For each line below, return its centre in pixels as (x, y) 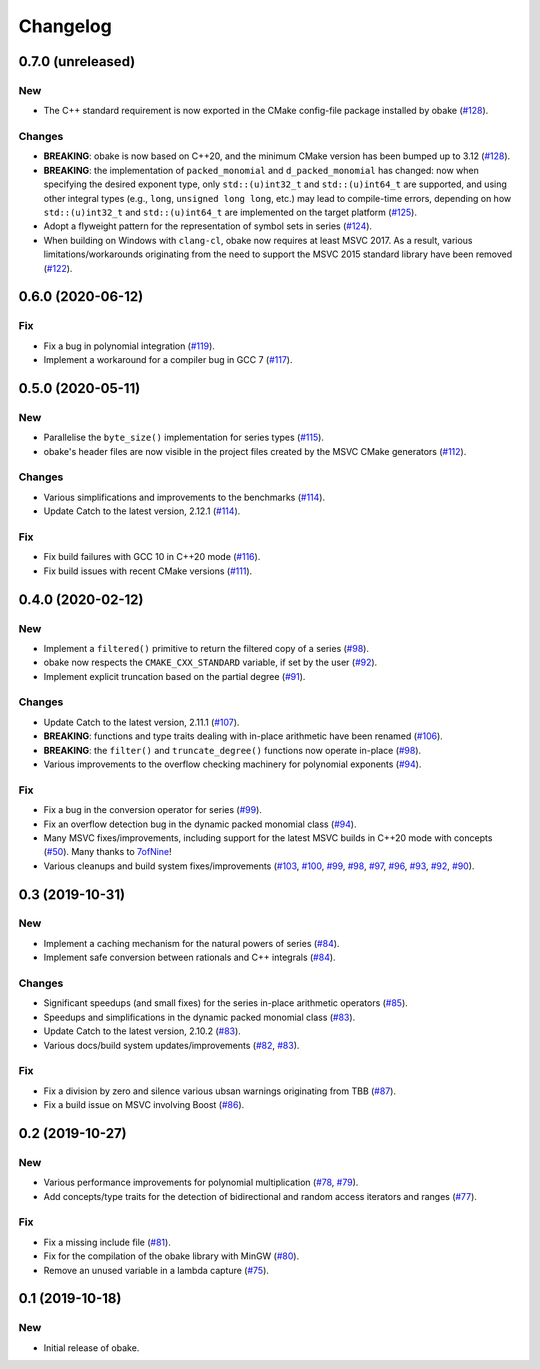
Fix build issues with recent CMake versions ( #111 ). (148, 571)
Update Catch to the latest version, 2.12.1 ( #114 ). (142, 511)
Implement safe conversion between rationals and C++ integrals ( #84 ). (189, 957)
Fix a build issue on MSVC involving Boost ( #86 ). (144, 1105)
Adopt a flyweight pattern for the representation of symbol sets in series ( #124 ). (208, 226)
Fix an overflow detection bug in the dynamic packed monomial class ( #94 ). (200, 824)
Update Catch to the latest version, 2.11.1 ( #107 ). (141, 722)
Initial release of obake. (91, 1347)
